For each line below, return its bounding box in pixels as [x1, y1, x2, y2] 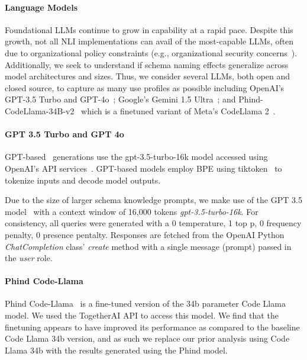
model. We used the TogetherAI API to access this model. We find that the [5, 309, 279, 322]
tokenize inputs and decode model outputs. [5, 173, 161, 186]
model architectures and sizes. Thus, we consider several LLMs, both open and [5, 70, 290, 82]
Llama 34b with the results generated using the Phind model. [5, 343, 228, 356]
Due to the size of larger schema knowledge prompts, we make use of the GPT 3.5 [5, 194, 302, 206]
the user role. [5, 252, 53, 264]
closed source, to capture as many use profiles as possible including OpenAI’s [5, 81, 285, 94]
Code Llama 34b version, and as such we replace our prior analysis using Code [5, 332, 290, 345]
